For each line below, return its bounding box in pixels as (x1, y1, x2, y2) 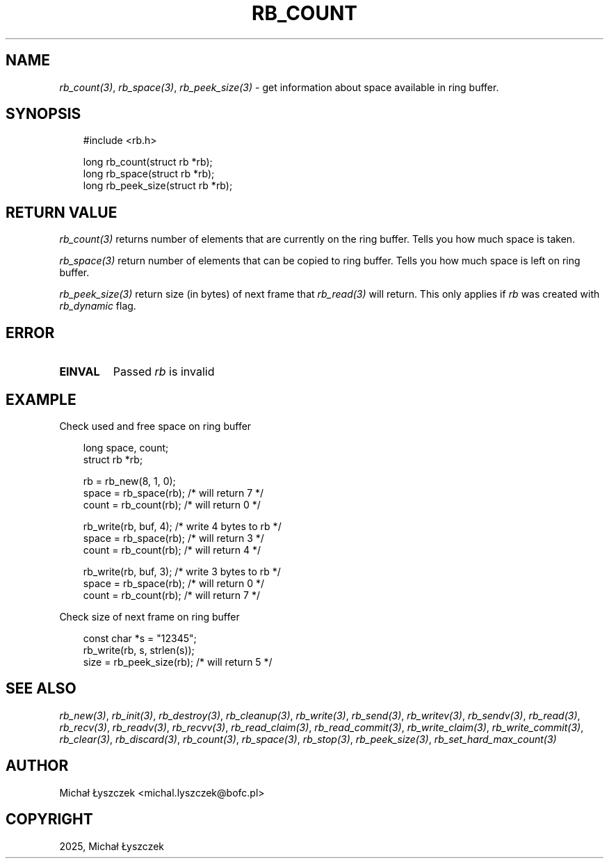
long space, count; (83, 441, 169, 454)
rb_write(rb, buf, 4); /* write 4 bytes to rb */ (83, 520, 282, 532)
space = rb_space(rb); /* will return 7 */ (83, 486, 264, 499)
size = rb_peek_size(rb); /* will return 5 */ (83, 655, 273, 668)
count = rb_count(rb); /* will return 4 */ (83, 543, 261, 556)
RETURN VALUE (6, 203, 117, 221)
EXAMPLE (6, 390, 76, 408)
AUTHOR (6, 757, 69, 775)
